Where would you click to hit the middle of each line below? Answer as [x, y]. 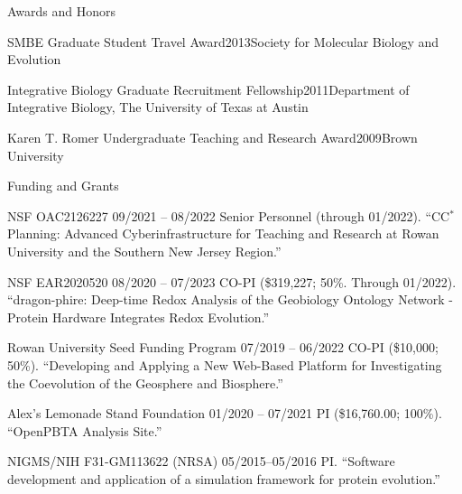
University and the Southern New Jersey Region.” [144, 251]
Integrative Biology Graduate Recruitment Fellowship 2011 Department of [208, 89]
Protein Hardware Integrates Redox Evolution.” [139, 317]
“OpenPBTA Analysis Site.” [85, 430]
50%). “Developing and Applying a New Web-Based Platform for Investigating [225, 364]
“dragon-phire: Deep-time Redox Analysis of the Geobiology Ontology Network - [230, 299]
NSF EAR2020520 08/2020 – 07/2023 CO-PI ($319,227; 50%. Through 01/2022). [232, 281]
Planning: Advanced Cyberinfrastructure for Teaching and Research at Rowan [223, 233]
